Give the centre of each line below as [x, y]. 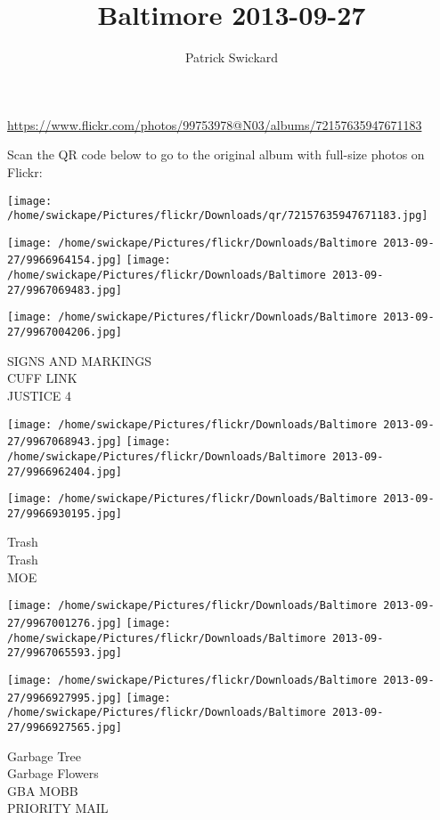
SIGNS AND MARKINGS [79, 360]
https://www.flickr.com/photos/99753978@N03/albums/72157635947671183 [215, 124]
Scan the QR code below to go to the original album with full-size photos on [216, 154]
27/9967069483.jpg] [65, 290]
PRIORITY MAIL [58, 808]
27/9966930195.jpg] [65, 513]
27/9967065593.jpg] [65, 653]
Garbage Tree [45, 755]
